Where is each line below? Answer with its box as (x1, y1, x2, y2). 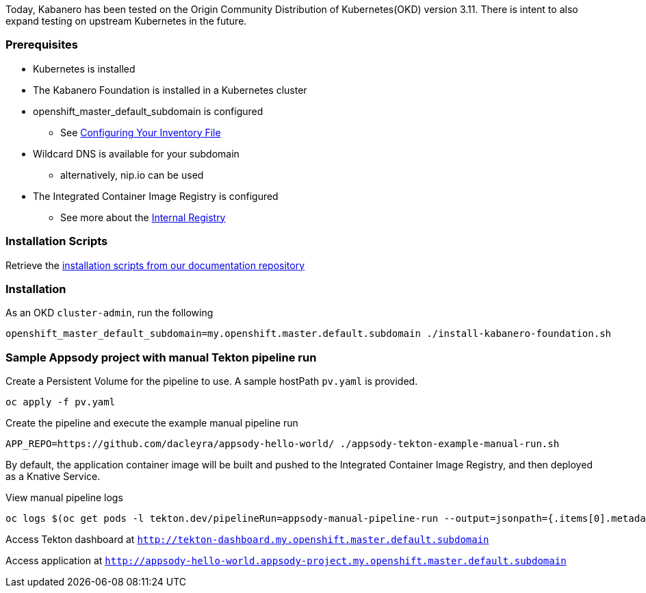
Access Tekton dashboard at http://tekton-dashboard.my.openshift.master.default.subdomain (5, 533, 489, 545)
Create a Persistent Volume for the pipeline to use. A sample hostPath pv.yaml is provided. (5, 375, 418, 387)
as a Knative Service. (5, 470, 101, 482)
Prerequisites (5, 38, 78, 52)
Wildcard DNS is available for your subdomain (33, 147, 240, 160)
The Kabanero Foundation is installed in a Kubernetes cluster (33, 84, 307, 96)
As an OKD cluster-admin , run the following (5, 307, 214, 319)
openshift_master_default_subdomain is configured (33, 105, 263, 117)
